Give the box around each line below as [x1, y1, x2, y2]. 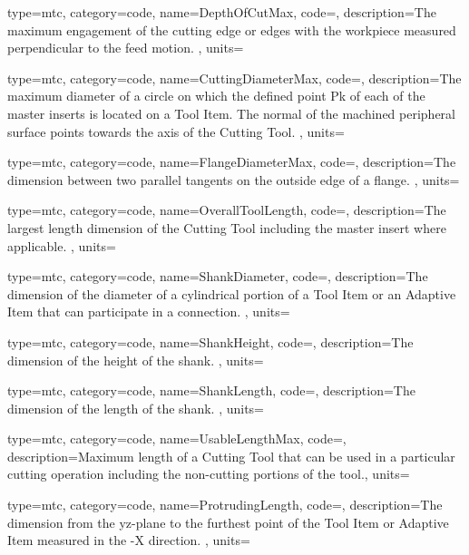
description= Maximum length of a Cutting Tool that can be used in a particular [7, 446, 455, 465]
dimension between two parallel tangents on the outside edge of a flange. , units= [7, 170, 460, 189]
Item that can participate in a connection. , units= [7, 302, 290, 321]
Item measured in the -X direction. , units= [7, 531, 250, 550]
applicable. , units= [7, 236, 116, 255]
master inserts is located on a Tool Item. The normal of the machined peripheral [7, 103, 455, 122]
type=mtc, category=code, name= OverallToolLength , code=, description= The [7, 200, 446, 219]
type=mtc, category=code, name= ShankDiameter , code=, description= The [7, 267, 428, 286]
